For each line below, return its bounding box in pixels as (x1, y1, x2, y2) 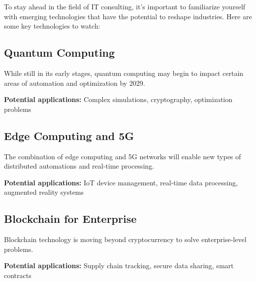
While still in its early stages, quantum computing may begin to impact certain (4, 68, 244, 78)
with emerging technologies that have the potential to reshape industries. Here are (4, 11, 252, 21)
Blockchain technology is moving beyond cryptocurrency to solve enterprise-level (4, 234, 247, 245)
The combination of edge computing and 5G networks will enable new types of (4, 151, 241, 161)
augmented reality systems (4, 187, 84, 197)
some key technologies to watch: (4, 21, 100, 31)
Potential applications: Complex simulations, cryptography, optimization (4, 94, 233, 105)
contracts (4, 270, 32, 280)
